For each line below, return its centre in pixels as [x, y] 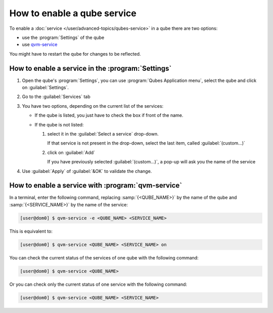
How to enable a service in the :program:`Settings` [90, 68]
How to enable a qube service [73, 13]
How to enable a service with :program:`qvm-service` [96, 185]
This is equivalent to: [31, 231]
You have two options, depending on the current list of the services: [93, 106]
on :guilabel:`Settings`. [45, 87]
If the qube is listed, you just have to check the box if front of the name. [109, 115]
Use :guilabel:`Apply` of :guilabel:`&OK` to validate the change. [87, 171]
